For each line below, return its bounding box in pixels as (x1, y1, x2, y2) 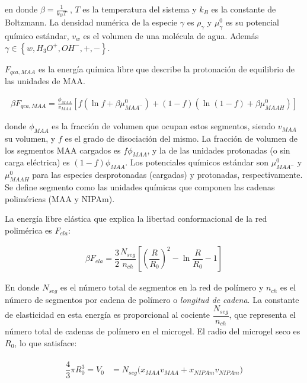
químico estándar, (5, 30, 69, 42)
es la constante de (211, 3, 276, 15)
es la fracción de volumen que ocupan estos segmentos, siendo (52, 120, 276, 132)
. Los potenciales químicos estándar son (125, 156, 269, 168)
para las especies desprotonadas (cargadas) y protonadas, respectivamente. (32, 168, 303, 181)
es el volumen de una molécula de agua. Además (83, 30, 259, 42)
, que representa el (229, 308, 296, 321)
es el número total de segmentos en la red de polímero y (60, 281, 264, 293)
